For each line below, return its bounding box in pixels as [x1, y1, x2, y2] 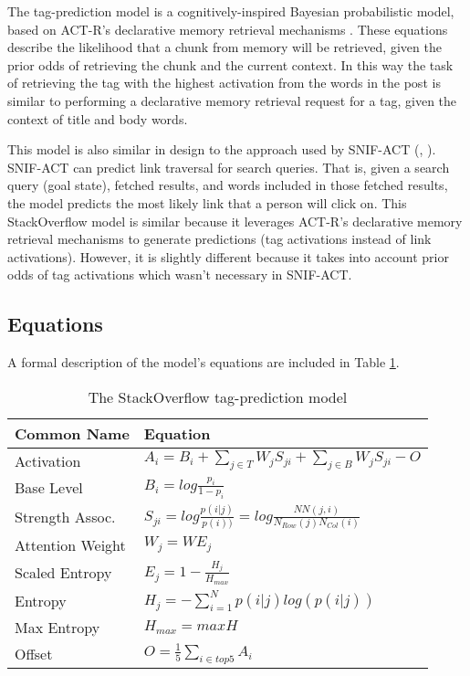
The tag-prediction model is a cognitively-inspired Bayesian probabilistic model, [7, 2, 454, 20]
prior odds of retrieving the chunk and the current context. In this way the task [7, 55, 454, 74]
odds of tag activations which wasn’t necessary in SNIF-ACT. [7, 265, 352, 284]
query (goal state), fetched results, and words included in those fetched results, [7, 175, 448, 195]
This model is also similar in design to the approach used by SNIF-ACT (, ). [7, 140, 436, 159]
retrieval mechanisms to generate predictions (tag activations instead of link [7, 229, 432, 248]
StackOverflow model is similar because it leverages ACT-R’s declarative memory [7, 211, 463, 230]
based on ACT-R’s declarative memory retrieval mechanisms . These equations [7, 19, 448, 38]
